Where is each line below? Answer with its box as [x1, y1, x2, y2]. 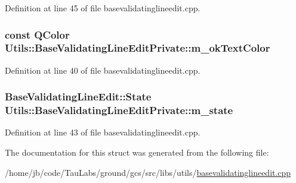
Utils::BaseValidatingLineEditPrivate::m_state [5, 103, 233, 118]
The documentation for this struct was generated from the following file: [5, 146, 269, 159]
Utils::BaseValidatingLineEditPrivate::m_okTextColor [5, 40, 270, 55]
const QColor [5, 27, 70, 42]
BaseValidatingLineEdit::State [5, 89, 152, 104]
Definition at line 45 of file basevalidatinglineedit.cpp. [5, 2, 201, 14]
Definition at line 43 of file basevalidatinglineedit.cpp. [5, 126, 201, 138]
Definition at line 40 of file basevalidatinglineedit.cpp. [5, 64, 201, 76]
